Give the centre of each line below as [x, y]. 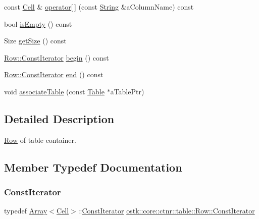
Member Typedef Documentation [93, 167]
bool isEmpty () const [38, 23]
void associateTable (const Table [54, 91]
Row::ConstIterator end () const [54, 74]
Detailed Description [59, 118]
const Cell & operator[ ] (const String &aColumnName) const [99, 7]
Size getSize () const [35, 41]
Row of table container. [40, 140]
